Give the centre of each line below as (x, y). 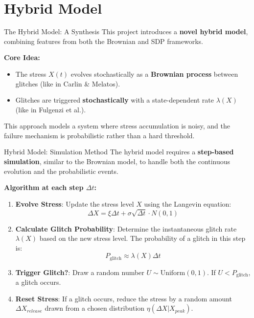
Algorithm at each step (44, 187)
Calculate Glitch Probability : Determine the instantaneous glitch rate (126, 228)
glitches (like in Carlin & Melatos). (68, 83)
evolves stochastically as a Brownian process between (154, 74)
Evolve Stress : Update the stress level (75, 203)
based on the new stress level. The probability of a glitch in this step (142, 238)
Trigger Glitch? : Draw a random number (80, 272)
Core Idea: (22, 57)
